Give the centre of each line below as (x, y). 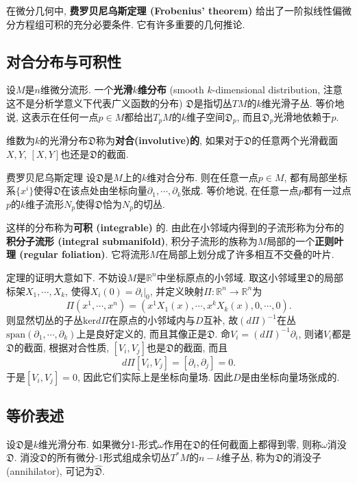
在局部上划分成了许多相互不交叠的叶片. (246, 254)
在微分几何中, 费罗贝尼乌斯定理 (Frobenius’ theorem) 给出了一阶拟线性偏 (174, 10)
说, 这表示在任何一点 (52, 116)
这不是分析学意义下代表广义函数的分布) (95, 103)
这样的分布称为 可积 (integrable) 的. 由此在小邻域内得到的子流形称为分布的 (175, 227)
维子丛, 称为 (248, 457)
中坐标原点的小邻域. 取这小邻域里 (232, 277)
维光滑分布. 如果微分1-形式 (98, 444)
